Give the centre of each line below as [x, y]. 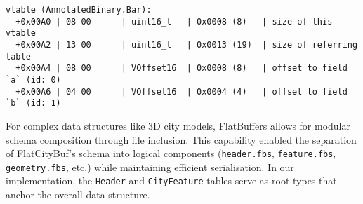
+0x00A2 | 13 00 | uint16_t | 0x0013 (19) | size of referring [187, 45]
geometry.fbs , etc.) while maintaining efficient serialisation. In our [150, 166]
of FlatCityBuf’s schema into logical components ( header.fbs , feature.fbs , [171, 153]
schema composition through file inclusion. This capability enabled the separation [181, 139]
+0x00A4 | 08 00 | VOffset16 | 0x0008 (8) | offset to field [181, 68]
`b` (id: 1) [33, 103]
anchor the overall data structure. [78, 195]
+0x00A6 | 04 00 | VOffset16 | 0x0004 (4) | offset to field [181, 91]
